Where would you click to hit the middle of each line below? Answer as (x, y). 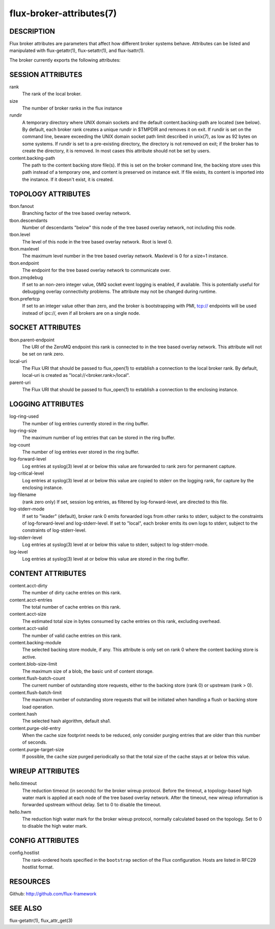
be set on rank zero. (43, 354)
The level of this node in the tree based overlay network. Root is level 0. (97, 241)
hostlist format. (38, 867)
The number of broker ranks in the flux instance (72, 108)
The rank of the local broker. (52, 94)
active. (29, 657)
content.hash (23, 714)
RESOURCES (30, 881)
